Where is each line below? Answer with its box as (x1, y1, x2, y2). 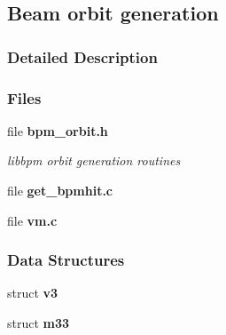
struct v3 (7, 283, 58, 302)
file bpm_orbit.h (7, 121, 108, 140)
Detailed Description (7, 45, 158, 68)
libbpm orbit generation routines (7, 151, 181, 170)
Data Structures (7, 249, 125, 271)
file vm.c (7, 211, 58, 229)
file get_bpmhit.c (7, 181, 113, 200)
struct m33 (7, 314, 70, 332)
